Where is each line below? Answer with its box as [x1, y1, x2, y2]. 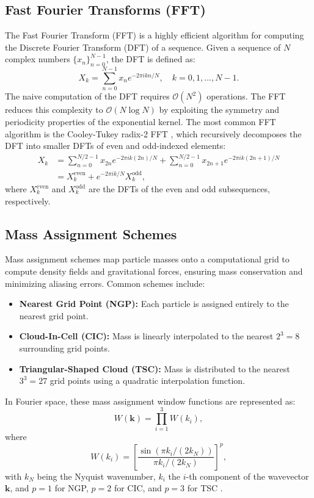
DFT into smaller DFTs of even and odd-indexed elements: [5, 139, 226, 152]
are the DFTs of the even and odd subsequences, [88, 182, 270, 195]
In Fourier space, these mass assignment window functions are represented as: [5, 394, 296, 407]
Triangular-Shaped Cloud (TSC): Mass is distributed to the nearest [19, 362, 290, 375]
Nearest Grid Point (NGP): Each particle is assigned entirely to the [19, 297, 289, 310]
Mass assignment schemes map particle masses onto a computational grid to [5, 253, 290, 265]
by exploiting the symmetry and [159, 103, 280, 116]
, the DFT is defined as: [106, 52, 195, 65]
